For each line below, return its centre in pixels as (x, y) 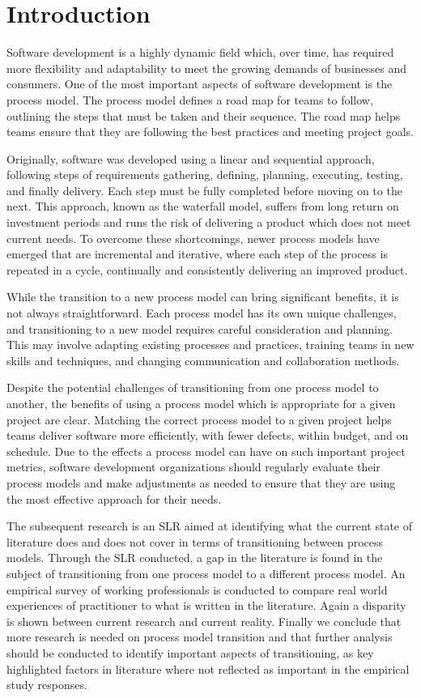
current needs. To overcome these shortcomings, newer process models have (193, 238)
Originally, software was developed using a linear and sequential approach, (191, 158)
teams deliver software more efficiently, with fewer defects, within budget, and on (208, 435)
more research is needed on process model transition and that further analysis (200, 637)
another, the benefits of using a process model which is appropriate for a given (201, 403)
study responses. (47, 685)
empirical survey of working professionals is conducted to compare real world (197, 589)
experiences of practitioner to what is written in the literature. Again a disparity (206, 605)
